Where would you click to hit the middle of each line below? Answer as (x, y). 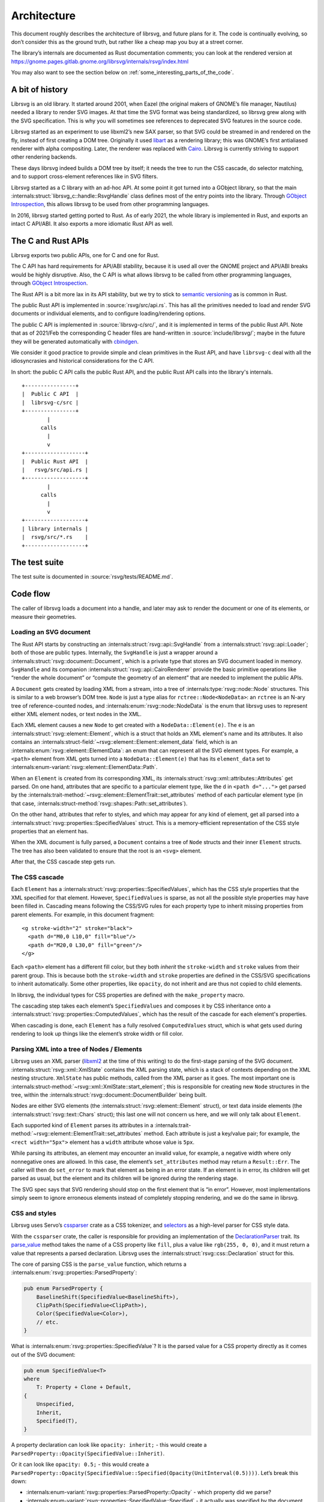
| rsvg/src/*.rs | (55, 537)
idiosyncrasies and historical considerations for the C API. (82, 361)
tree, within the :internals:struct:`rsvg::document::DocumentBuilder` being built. (109, 1095)
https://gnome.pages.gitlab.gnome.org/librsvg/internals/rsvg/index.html (100, 61)
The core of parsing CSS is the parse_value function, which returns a (99, 1264)
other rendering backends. (44, 157)
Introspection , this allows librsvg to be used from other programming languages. (110, 204)
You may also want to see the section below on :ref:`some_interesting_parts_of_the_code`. (122, 73)
